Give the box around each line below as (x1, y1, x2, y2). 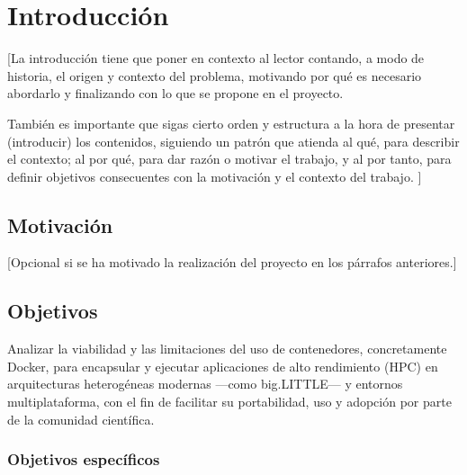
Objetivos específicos (7, 448, 160, 471)
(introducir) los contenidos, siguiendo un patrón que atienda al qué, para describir (7, 131, 460, 150)
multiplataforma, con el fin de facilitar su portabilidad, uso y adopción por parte (7, 392, 452, 411)
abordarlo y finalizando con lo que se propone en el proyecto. (7, 84, 344, 103)
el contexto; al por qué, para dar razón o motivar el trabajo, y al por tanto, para (7, 149, 452, 168)
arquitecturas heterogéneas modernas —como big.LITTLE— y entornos (7, 374, 403, 393)
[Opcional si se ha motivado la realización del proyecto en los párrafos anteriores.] (7, 253, 457, 272)
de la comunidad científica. (7, 409, 155, 428)
